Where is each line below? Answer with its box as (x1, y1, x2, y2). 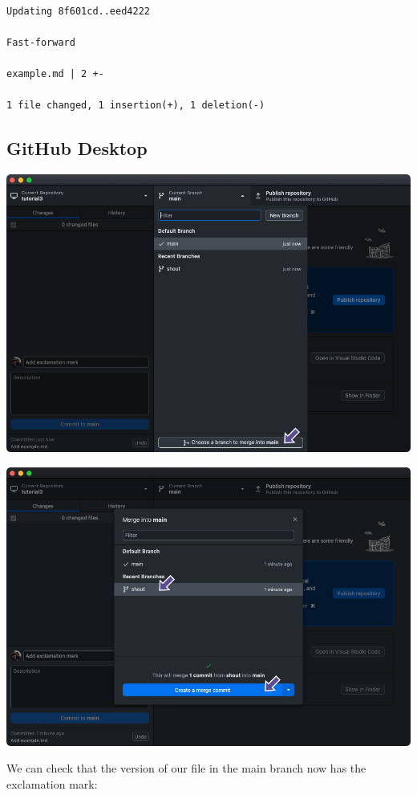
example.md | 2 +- (6, 67, 104, 79)
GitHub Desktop (6, 136, 148, 161)
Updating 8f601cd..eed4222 (6, 5, 150, 17)
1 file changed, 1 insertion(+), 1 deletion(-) (6, 100, 265, 112)
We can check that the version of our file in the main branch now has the (6, 760, 366, 777)
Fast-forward (6, 36, 75, 48)
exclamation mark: (6, 775, 98, 792)
